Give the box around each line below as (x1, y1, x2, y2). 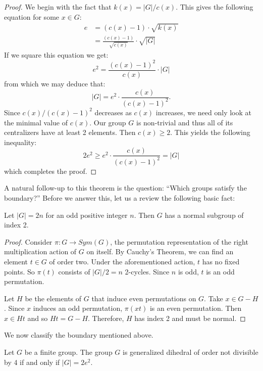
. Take (204, 293, 223, 303)
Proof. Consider (4, 236, 52, 247)
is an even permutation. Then (149, 303, 242, 313)
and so (27, 312, 48, 323)
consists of (58, 266, 90, 276)
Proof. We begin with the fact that (4, 2, 112, 12)
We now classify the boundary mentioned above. (4, 330, 153, 340)
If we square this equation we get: (4, 49, 109, 60)
